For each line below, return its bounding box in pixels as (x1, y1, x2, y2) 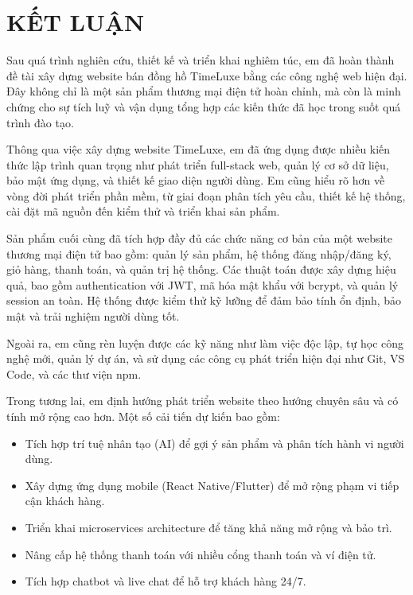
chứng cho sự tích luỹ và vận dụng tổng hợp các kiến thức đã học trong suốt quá (6, 98, 401, 115)
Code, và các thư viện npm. (6, 365, 142, 382)
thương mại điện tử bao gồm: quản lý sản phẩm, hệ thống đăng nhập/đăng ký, (6, 245, 392, 262)
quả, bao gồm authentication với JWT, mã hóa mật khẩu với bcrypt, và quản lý (6, 276, 399, 293)
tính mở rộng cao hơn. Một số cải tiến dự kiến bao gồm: (6, 408, 280, 424)
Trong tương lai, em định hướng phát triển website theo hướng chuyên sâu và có (6, 392, 399, 409)
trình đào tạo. (6, 114, 74, 130)
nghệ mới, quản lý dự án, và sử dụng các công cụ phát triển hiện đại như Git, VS (6, 350, 405, 367)
